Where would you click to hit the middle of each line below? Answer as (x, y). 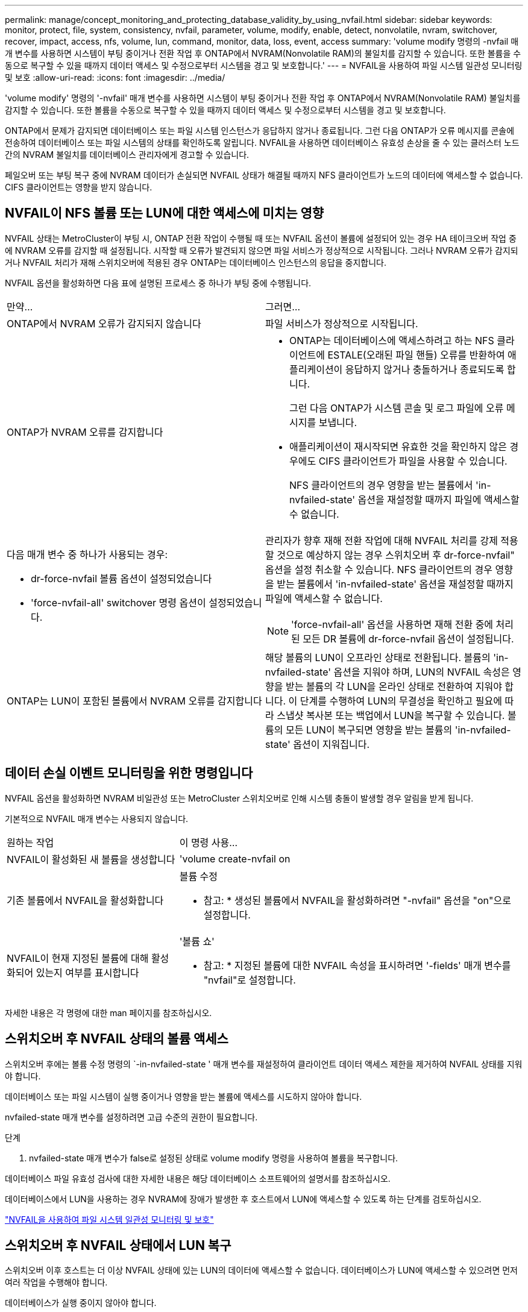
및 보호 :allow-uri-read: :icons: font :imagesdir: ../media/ (115, 77)
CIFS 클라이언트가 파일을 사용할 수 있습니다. (413, 461)
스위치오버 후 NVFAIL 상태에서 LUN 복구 (118, 1245)
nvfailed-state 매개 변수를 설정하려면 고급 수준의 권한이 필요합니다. (131, 1117)
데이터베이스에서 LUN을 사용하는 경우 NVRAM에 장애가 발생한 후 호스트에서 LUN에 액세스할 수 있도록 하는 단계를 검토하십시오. (243, 1199)
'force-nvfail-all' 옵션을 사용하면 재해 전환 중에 (392, 624)
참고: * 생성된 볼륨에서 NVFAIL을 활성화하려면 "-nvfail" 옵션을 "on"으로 (357, 900)
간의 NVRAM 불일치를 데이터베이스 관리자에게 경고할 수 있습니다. (127, 155)
